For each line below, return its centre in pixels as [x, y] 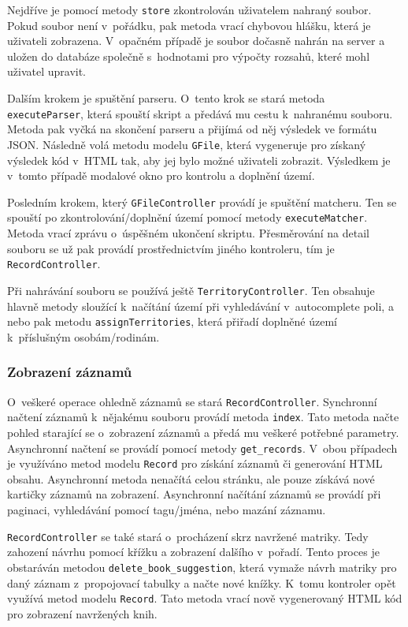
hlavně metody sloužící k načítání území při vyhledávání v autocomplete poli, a [200, 306]
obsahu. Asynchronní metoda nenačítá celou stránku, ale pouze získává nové [191, 478]
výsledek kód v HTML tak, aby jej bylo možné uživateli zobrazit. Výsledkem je [199, 160]
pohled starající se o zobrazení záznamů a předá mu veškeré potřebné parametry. [203, 432]
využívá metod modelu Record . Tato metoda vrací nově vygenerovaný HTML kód [205, 598]
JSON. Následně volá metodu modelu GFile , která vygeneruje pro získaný [187, 144]
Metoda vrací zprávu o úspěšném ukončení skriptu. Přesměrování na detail [188, 233]
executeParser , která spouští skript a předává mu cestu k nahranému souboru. [200, 113]
